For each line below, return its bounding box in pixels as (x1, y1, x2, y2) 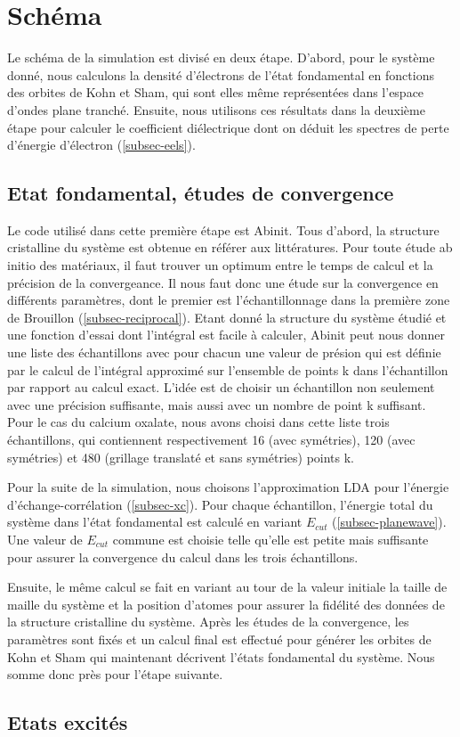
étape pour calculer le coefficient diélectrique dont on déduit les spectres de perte (7, 118, 449, 136)
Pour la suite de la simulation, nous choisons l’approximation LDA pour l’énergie (7, 478, 449, 496)
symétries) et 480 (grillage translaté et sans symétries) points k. (7, 447, 354, 466)
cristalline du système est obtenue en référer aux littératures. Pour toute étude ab (7, 238, 453, 257)
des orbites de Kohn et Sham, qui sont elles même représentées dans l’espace (7, 83, 424, 102)
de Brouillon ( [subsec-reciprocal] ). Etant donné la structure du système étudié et (7, 307, 447, 326)
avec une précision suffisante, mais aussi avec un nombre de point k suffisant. (7, 395, 426, 414)
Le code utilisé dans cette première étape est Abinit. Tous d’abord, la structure (7, 220, 440, 239)
